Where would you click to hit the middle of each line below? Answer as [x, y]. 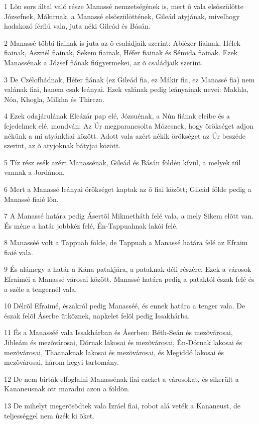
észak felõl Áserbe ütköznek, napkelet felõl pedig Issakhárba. [97, 315]
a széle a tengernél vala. [41, 289]
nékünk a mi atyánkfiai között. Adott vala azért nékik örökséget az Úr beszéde [125, 135]
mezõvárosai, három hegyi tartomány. [61, 362]
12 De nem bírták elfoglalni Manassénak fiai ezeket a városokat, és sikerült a [121, 379]
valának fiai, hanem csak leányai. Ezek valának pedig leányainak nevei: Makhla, [126, 89]
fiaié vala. [19, 252]
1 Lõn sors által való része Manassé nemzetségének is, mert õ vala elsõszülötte [124, 6]
